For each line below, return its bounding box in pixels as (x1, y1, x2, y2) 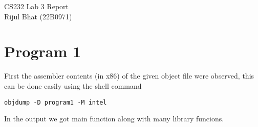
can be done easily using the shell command (4, 80, 142, 91)
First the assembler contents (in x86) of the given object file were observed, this (4, 70, 254, 81)
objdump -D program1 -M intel (4, 98, 107, 106)
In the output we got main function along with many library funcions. (4, 113, 224, 124)
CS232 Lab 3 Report (4, 1, 69, 11)
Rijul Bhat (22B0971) (4, 11, 72, 21)
